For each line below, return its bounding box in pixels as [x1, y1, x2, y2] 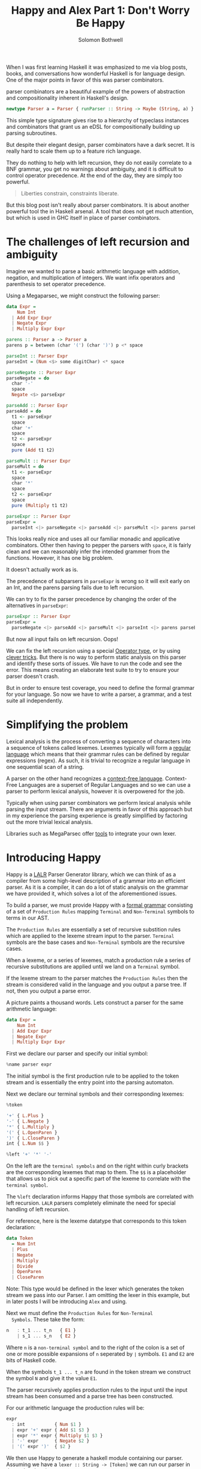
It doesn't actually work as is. [6, 566, 78, 573]
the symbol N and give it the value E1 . [6, 1374, 98, 1381]
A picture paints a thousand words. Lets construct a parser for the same [6, 999, 184, 1006]
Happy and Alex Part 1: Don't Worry [11, 4, 190, 17]
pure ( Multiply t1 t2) [11, 502, 68, 508]
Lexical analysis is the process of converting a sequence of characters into [6, 738, 191, 745]
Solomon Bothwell [78, 36, 123, 43]
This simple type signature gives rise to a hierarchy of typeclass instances [6, 116, 190, 123]
